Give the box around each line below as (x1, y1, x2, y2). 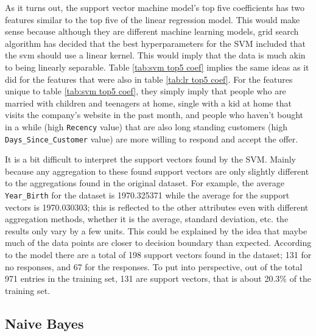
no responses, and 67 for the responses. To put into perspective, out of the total (5, 260, 303, 273)
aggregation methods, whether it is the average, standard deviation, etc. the (5, 212, 289, 225)
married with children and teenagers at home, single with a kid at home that (5, 96, 292, 109)
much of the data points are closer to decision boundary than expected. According (5, 236, 312, 249)
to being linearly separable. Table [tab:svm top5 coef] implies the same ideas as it (5, 60, 309, 73)
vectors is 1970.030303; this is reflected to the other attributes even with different (5, 200, 309, 213)
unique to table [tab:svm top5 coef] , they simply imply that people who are (5, 85, 286, 97)
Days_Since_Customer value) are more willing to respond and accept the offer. (5, 132, 298, 145)
